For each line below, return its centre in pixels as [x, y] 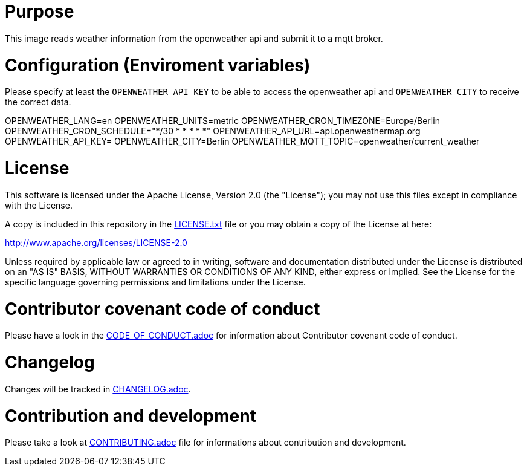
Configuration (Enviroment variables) [158, 65]
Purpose [40, 11]
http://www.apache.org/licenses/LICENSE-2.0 [96, 242]
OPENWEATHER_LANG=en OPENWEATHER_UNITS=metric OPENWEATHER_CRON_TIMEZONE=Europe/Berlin [222, 121]
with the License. [39, 205]
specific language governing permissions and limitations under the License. [155, 282]
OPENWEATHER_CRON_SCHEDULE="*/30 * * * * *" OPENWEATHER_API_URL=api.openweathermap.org [213, 131]
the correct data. [38, 102]
